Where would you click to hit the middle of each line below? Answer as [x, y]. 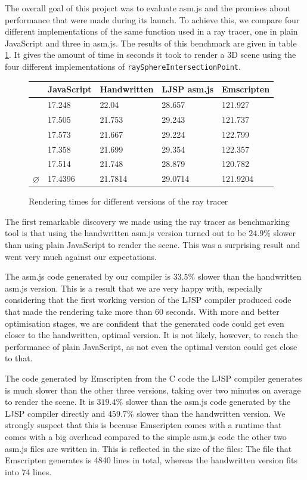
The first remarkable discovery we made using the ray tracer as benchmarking [147, 221]
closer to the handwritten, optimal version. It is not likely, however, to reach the [151, 335]
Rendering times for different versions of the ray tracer [128, 201]
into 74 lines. [28, 471]
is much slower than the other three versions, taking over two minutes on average [153, 390]
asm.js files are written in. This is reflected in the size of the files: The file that [148, 448]
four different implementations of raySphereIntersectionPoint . [123, 66]
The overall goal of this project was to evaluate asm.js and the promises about [148, 8]
